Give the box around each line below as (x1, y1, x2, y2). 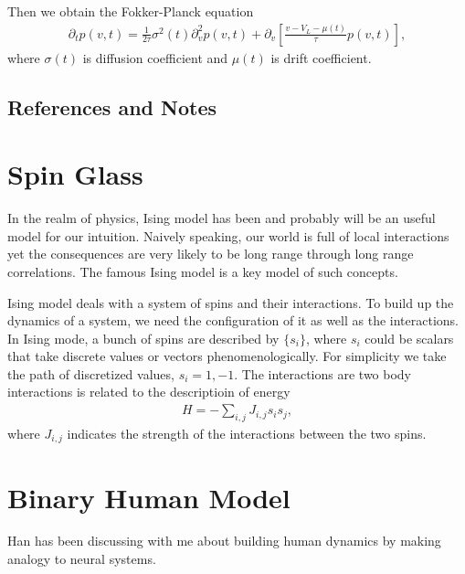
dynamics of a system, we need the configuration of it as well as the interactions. (7, 311, 459, 330)
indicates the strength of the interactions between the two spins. (67, 423, 427, 442)
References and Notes (7, 92, 217, 121)
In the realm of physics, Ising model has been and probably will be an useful (7, 208, 436, 228)
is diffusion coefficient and (82, 48, 228, 67)
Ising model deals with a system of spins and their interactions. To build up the (7, 292, 454, 312)
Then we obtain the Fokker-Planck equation (7, 2, 254, 20)
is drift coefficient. (270, 48, 372, 67)
